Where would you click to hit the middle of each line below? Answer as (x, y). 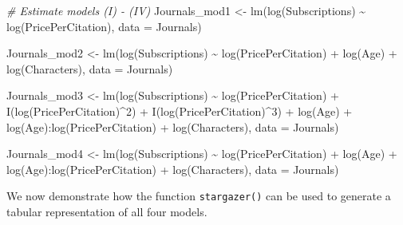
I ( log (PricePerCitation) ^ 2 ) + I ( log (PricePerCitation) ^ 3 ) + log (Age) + (180, 111)
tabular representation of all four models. (107, 211)
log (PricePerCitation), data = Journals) (104, 26)
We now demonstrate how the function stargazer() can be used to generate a (199, 196)
